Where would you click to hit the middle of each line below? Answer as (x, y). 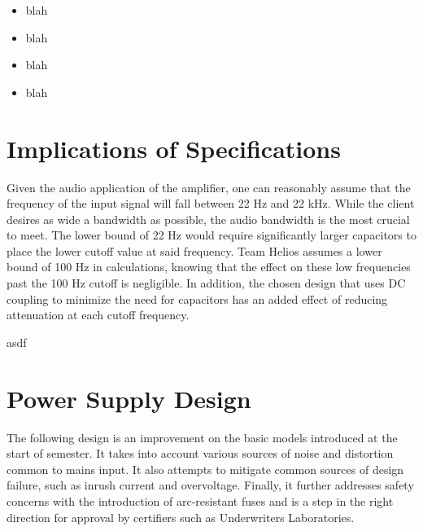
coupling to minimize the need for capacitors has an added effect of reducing (197, 298)
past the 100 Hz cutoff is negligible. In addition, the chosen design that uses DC (206, 283)
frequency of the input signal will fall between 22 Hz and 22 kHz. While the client (211, 203)
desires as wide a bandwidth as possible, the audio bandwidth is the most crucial (208, 219)
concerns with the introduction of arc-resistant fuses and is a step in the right (200, 500)
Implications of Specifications (174, 148)
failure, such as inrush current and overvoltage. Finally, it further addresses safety (210, 485)
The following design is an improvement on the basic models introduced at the (202, 437)
